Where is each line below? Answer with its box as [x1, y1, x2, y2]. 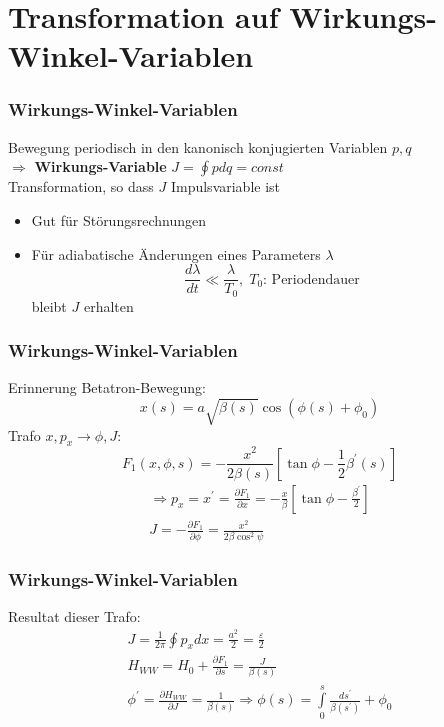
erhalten [83, 295, 134, 316]
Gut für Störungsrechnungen [31, 209, 206, 230]
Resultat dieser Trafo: [8, 605, 141, 626]
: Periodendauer [263, 272, 360, 287]
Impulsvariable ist [170, 176, 281, 197]
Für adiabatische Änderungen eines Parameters [31, 243, 321, 264]
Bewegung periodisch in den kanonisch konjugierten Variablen [8, 136, 388, 157]
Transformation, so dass [8, 176, 154, 197]
